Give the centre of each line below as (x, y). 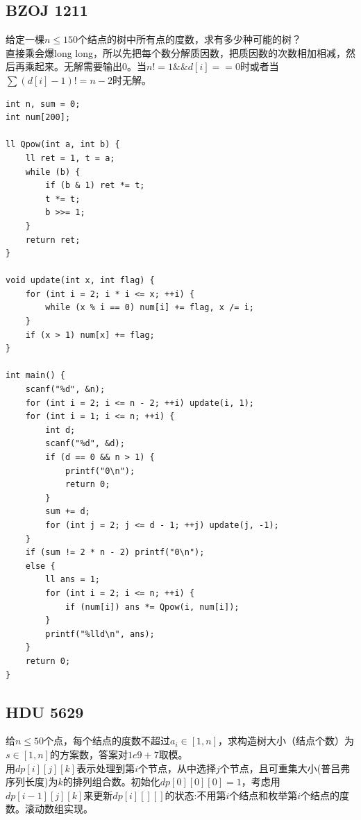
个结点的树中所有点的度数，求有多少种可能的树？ (190, 39)
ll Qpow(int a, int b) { (63, 145)
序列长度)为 (32, 781)
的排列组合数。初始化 (111, 781)
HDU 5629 (45, 711)
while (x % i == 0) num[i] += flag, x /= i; (150, 308)
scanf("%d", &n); (65, 390)
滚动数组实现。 (59, 809)
